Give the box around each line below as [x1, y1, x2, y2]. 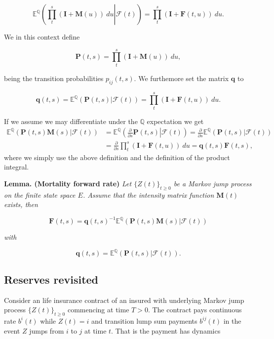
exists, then [4, 199, 38, 210]
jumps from [29, 325, 64, 336]
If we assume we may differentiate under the [4, 116, 138, 126]
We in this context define [4, 32, 80, 42]
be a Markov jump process [173, 178, 252, 188]
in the [223, 315, 241, 326]
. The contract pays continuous [148, 304, 242, 315]
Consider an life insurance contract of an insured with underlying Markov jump [4, 295, 244, 305]
